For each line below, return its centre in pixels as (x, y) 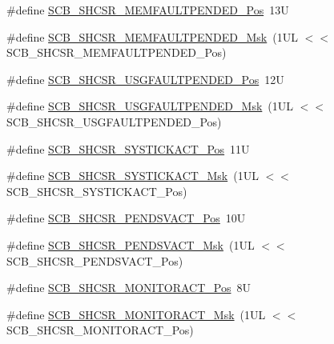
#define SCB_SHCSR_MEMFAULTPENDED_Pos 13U (148, 10)
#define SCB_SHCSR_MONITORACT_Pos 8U (129, 288)
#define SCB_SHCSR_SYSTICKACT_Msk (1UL (133, 176)
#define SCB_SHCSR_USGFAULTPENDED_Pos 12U (145, 79)
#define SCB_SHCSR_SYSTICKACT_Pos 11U (128, 148)
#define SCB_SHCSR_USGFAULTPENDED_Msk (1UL (150, 106)
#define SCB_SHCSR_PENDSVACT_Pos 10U (126, 218)
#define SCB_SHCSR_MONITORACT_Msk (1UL (136, 314)
